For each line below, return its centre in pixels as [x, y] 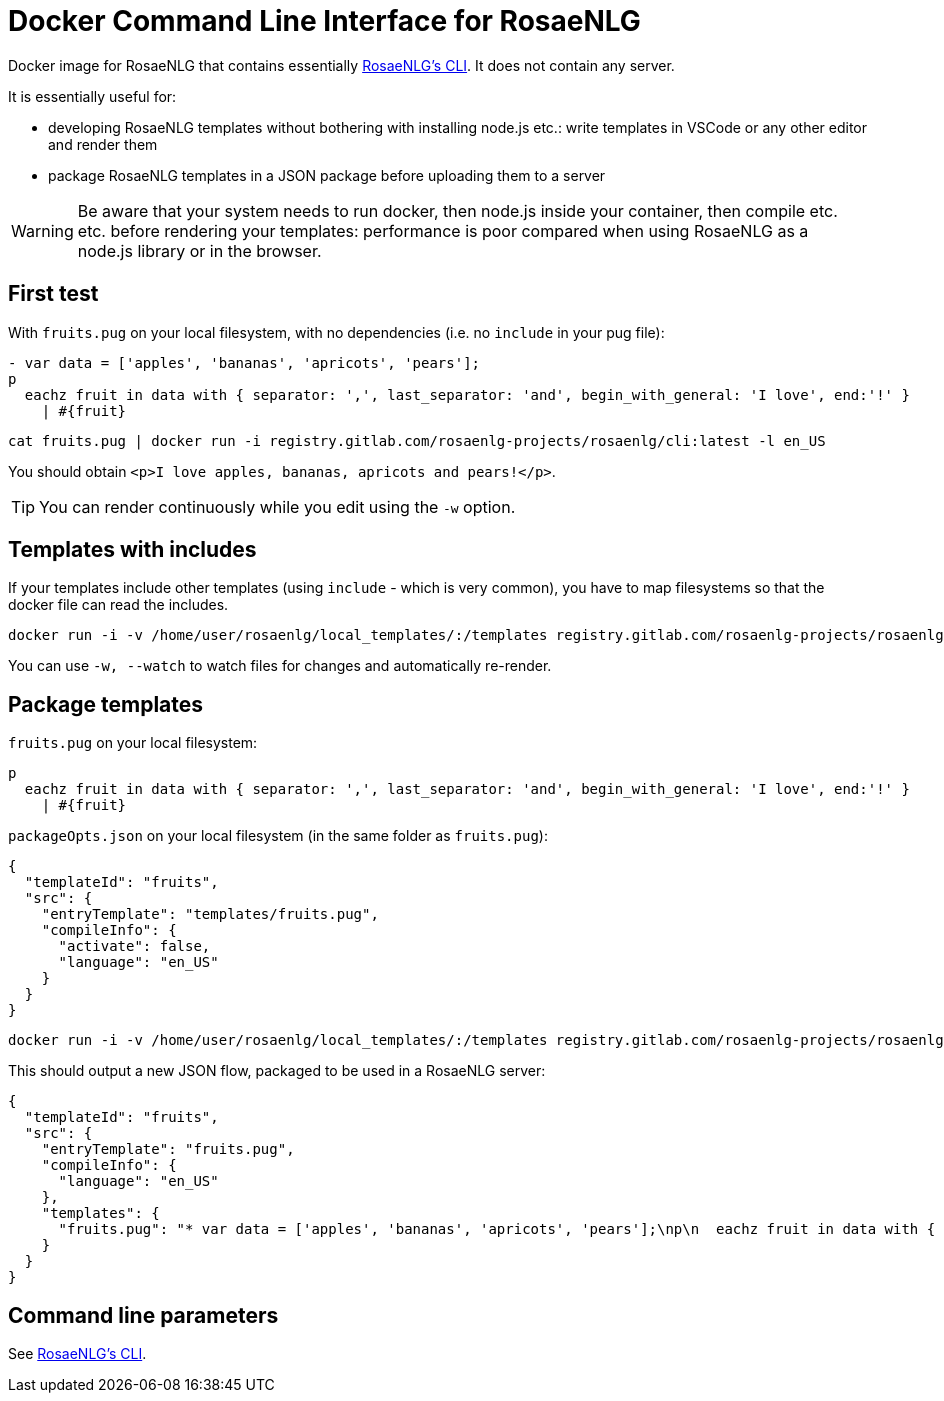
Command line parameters [143, 1315]
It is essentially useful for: [92, 96]
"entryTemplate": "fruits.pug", [168, 1149]
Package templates [106, 704]
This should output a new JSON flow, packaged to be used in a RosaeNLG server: [277, 1071]
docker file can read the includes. [118, 605]
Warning [42, 230]
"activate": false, [134, 946]
